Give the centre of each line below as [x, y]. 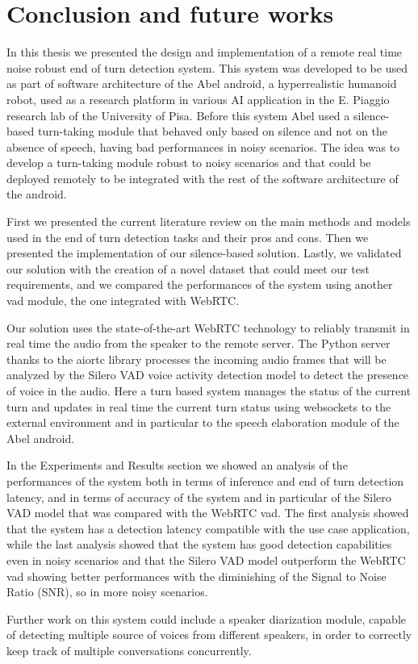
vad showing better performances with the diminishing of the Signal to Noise [196, 576]
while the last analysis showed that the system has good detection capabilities [199, 544]
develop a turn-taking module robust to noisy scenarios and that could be [189, 163]
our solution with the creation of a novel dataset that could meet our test [188, 268]
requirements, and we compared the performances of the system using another [200, 284]
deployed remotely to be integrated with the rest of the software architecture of [203, 178]
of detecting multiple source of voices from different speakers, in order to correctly [209, 635]
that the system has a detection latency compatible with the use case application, [208, 528]
